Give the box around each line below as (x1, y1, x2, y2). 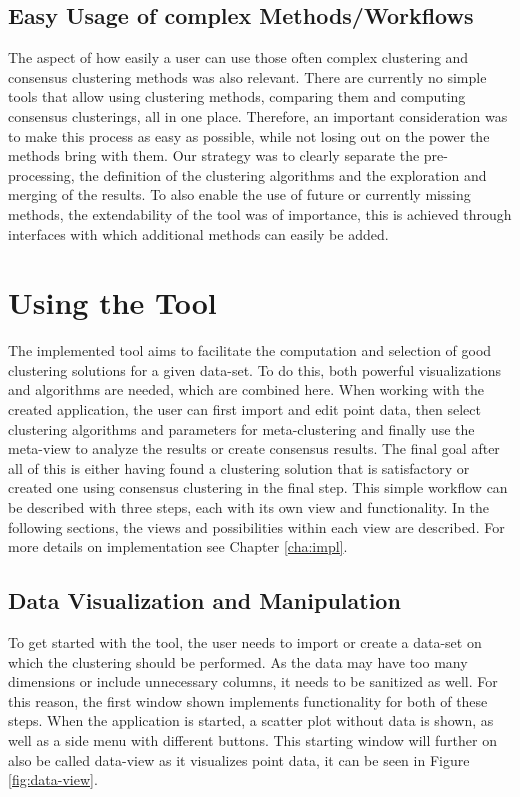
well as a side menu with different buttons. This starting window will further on (8, 729, 497, 750)
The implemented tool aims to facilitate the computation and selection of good (8, 340, 492, 361)
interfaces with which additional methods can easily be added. (8, 223, 389, 244)
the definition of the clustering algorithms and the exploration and (79, 164, 487, 185)
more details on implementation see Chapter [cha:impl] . (8, 536, 348, 557)
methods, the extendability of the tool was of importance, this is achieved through (8, 203, 512, 224)
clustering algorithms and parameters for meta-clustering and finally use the (8, 418, 475, 439)
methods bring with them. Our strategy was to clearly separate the (8, 145, 420, 166)
